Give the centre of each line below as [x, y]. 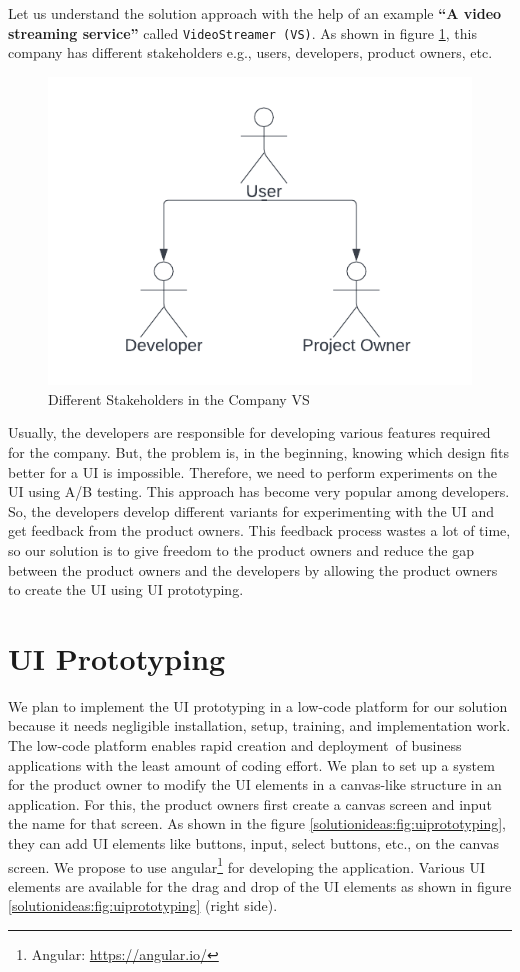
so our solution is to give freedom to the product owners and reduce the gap [241, 549]
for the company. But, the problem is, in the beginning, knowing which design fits [259, 451]
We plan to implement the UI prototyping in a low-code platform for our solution [258, 705]
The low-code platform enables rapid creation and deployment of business [235, 745]
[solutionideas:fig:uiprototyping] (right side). [143, 905]
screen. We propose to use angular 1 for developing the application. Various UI [246, 865]
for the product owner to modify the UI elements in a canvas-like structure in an [255, 784]
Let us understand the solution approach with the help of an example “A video [255, 13]
